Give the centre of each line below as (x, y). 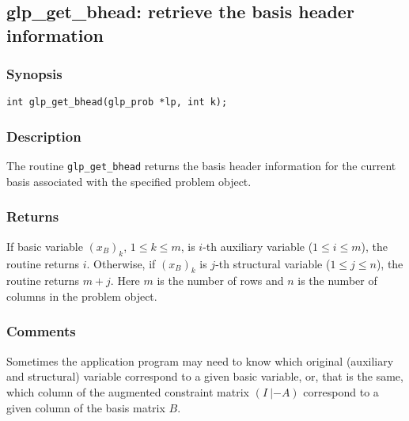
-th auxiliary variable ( (258, 246)
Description (44, 136)
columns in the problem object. (82, 296)
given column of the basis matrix (86, 407)
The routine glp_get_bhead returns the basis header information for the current (201, 166)
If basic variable (45, 246)
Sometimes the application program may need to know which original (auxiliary (200, 360)
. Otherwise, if (121, 263)
